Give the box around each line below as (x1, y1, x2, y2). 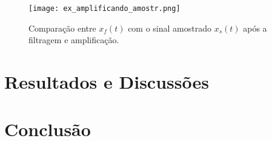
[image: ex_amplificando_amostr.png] (28, 4, 181, 13)
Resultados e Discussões (4, 69, 209, 94)
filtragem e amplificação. (28, 33, 119, 46)
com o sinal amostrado (128, 21, 211, 34)
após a (243, 21, 267, 34)
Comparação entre (28, 21, 96, 34)
